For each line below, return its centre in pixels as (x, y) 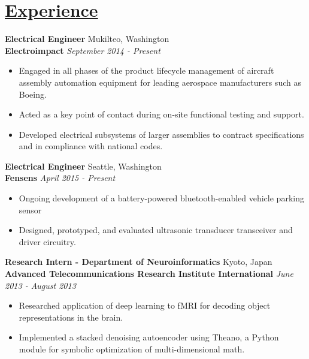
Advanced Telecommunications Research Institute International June (149, 274)
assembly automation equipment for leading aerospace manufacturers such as (160, 82)
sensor (30, 209)
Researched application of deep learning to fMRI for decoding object (145, 305)
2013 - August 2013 (40, 285)
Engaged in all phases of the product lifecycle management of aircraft (146, 70)
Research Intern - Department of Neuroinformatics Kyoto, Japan (139, 262)
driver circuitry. (47, 241)
